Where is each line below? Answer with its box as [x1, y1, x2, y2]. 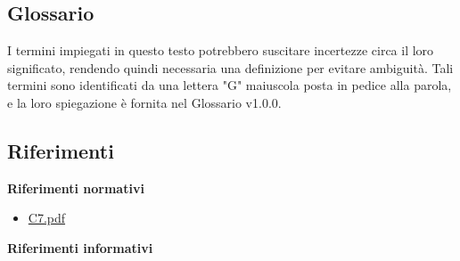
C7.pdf [28, 208, 66, 227]
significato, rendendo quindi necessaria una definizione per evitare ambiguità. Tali [7, 58, 454, 77]
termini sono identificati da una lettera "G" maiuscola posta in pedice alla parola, [7, 76, 452, 94]
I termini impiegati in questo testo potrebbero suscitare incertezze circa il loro [7, 41, 434, 60]
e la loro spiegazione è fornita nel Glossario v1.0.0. [7, 93, 282, 111]
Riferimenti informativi [7, 238, 153, 257]
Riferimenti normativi [7, 178, 144, 197]
